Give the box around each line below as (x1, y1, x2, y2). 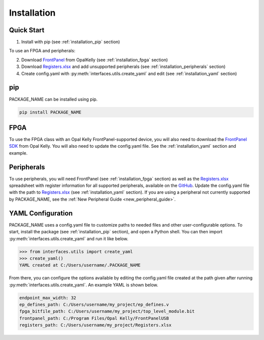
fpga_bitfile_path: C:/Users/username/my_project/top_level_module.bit (19, 309, 195, 314)
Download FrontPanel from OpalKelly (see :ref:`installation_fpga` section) (21, 57, 168, 63)
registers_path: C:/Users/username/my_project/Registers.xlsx (19, 322, 172, 328)
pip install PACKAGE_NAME (19, 109, 82, 115)
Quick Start (9, 26, 44, 34)
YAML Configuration (9, 209, 73, 217)
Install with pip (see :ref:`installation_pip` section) (21, 39, 120, 45)
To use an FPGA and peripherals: (9, 48, 76, 54)
